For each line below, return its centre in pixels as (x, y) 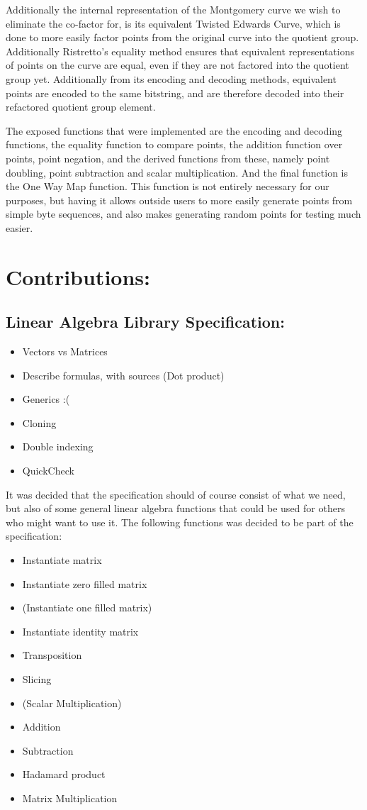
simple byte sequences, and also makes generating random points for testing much (183, 214)
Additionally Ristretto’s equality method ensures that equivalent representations (180, 51)
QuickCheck (48, 471)
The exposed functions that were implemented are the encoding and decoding (174, 130)
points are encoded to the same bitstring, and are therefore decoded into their (175, 93)
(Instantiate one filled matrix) (87, 607)
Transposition (52, 655)
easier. (19, 227)
